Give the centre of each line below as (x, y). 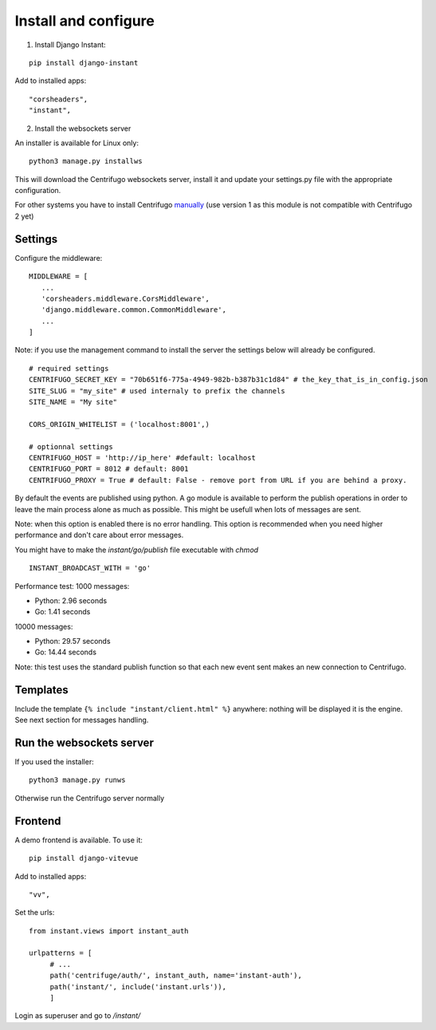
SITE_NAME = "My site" (73, 402)
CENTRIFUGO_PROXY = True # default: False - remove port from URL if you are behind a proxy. (218, 480)
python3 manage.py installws (86, 161)
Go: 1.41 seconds (63, 612)
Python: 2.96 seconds (71, 600)
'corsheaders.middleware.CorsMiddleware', (126, 298)
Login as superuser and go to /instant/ (78, 1016)
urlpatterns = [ (61, 953)
